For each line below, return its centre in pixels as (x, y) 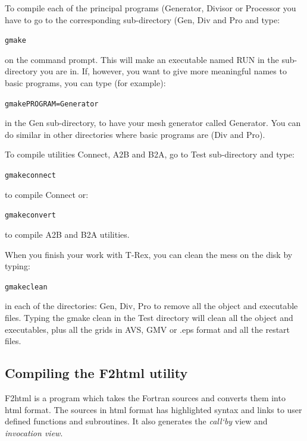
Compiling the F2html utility (96, 373)
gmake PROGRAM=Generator (52, 104)
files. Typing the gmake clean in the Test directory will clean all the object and (149, 317)
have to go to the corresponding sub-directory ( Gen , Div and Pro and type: (142, 19)
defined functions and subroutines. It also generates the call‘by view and (136, 421)
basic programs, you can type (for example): (85, 83)
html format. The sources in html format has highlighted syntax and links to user (153, 409)
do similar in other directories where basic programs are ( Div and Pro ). (135, 134)
